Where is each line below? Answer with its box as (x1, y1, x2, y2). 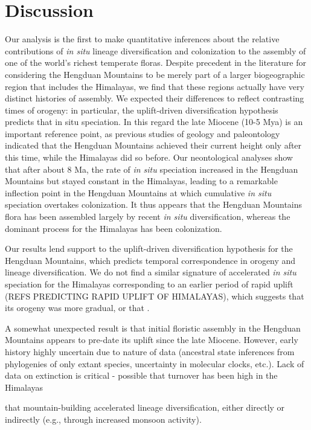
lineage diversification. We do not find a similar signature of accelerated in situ (5, 266, 297, 278)
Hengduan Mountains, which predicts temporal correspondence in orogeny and (5, 254, 296, 266)
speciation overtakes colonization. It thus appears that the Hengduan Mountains (5, 198, 303, 211)
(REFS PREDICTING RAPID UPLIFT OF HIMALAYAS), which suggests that (5, 289, 304, 302)
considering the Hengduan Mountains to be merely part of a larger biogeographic (5, 68, 305, 80)
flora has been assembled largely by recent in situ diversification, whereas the (5, 210, 290, 223)
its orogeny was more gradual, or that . (5, 301, 150, 314)
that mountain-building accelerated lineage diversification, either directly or (5, 401, 285, 414)
